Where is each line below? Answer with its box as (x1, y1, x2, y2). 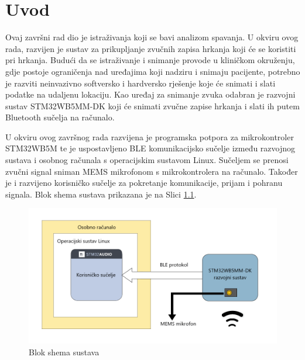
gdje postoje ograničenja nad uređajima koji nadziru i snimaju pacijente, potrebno (5, 65, 300, 77)
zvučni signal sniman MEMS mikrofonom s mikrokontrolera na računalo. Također (5, 165, 298, 177)
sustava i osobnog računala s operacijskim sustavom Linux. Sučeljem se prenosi (5, 154, 289, 166)
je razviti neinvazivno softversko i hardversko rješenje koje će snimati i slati (5, 77, 276, 89)
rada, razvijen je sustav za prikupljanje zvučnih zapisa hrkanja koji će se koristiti (5, 42, 296, 54)
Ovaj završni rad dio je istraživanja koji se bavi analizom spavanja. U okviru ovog (5, 31, 299, 43)
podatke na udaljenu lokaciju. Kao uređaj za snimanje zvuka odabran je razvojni (5, 88, 296, 101)
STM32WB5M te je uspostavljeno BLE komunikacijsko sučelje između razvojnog (5, 142, 296, 154)
